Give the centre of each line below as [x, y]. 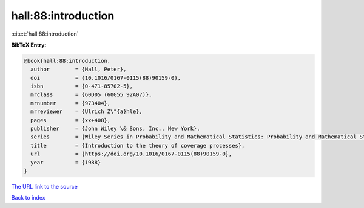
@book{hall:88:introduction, [67, 61]
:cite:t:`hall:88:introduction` [45, 34]
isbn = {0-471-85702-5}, [82, 86]
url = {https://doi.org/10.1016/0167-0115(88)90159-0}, [131, 154]
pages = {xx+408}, [71, 120]
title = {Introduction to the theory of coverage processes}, [138, 145]
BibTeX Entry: [29, 45]
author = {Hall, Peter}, [79, 69]
